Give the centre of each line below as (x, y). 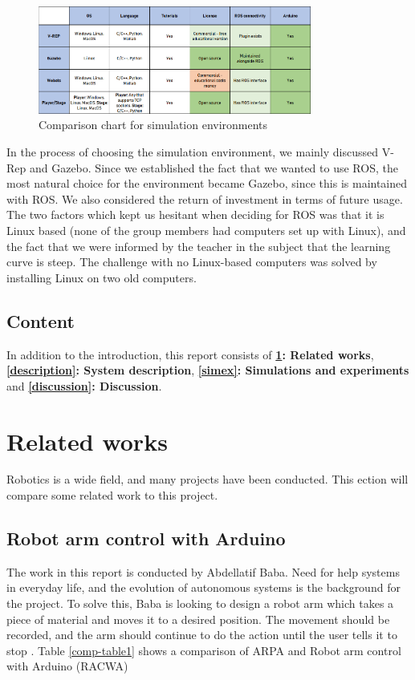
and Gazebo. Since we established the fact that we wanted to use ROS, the (214, 167)
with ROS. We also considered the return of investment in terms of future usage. (205, 198)
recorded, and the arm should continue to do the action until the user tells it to (202, 635)
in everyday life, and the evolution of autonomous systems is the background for (203, 587)
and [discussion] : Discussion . (84, 385)
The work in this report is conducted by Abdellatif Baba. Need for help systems (203, 571)
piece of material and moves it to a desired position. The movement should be (198, 619)
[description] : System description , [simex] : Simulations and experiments (208, 370)
